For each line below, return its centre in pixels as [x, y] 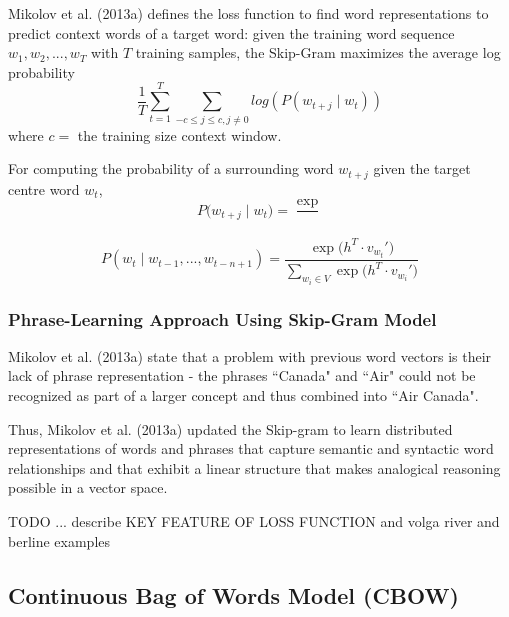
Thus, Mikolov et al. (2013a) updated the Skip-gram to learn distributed [230, 428]
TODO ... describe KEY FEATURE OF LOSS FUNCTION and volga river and [254, 520]
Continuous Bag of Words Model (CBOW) [233, 594]
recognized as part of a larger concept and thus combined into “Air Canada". [243, 395]
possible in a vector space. [88, 487]
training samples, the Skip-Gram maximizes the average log [318, 52]
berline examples [59, 540]
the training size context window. [179, 134]
